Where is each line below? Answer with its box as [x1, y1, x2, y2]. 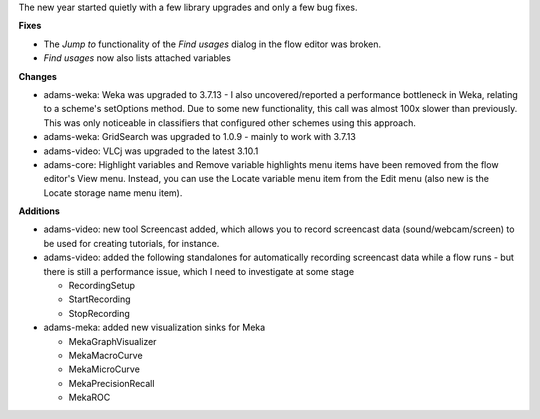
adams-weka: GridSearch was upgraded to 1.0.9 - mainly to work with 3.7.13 [43, 131, 357, 143]
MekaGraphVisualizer [68, 335, 157, 347]
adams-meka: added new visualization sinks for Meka [43, 321, 266, 334]
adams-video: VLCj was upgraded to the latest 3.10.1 [43, 145, 259, 157]
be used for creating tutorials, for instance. [43, 237, 220, 249]
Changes [18, 70, 57, 82]
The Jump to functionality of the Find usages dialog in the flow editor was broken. [43, 38, 382, 50]
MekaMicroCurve [68, 363, 140, 375]
